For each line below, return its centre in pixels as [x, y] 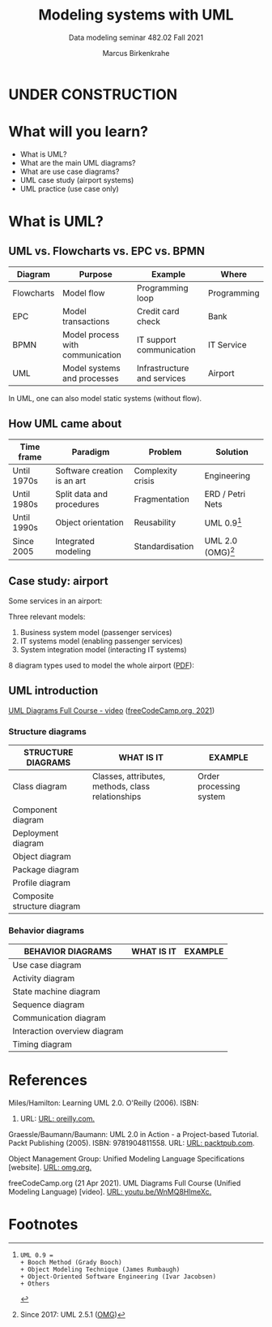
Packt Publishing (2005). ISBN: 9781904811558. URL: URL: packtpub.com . [132, 1143]
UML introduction [53, 691]
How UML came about [65, 424]
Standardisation [164, 547]
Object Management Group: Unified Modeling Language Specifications [127, 1159]
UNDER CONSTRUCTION [93, 94]
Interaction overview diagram [68, 1031]
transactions [86, 321]
